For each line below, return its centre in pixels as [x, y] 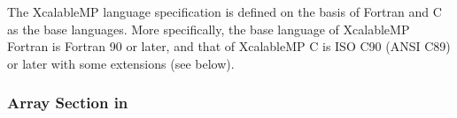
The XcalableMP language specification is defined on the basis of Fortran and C [225, 11]
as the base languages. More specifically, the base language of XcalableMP [209, 29]
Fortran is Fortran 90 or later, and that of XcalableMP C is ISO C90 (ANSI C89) [229, 46]
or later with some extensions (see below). [121, 63]
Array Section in [68, 103]
